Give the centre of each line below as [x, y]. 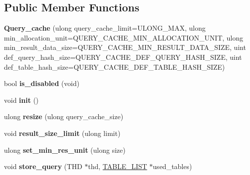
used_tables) [172, 166]
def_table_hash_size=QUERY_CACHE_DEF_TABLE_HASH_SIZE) [115, 66]
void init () [21, 100]
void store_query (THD [43, 166]
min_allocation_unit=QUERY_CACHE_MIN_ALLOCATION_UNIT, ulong [124, 37]
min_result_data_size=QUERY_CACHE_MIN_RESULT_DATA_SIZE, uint [125, 47]
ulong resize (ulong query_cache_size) [64, 116]
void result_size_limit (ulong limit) [62, 133]
